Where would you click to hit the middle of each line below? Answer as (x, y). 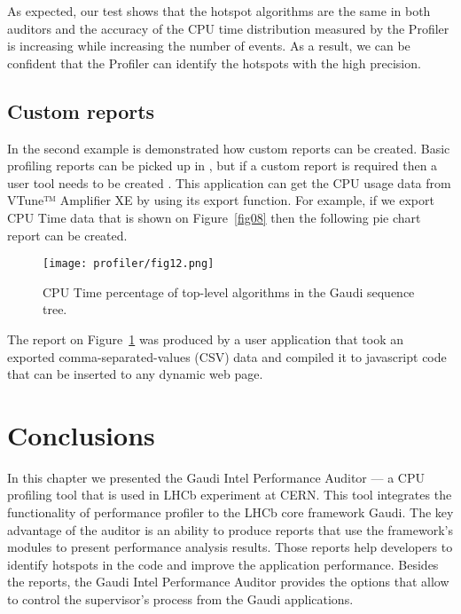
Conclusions (81, 434)
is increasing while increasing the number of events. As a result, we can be (209, 46)
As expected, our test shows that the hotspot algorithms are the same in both (219, 11)
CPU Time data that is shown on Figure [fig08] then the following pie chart (214, 217)
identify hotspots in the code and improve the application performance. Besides (223, 564)
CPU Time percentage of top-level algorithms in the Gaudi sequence (229, 291)
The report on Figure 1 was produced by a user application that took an (206, 338)
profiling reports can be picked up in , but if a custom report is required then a (223, 165)
